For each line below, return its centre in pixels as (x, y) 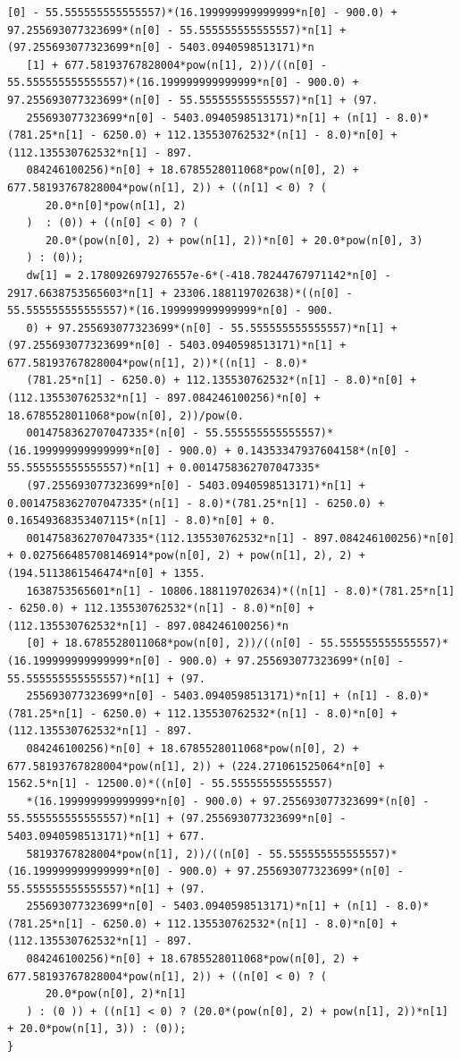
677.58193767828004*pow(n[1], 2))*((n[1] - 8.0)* (158, 363)
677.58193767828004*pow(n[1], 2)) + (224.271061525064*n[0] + (196, 766)
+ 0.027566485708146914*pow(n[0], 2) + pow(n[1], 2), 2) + (186, 556)
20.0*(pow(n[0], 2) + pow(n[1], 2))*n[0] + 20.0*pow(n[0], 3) (234, 240)
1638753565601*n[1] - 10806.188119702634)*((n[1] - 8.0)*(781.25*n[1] (241, 591)
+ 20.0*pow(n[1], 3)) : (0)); (97, 1029)
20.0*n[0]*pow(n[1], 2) (116, 205)
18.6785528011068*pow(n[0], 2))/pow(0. (125, 415)
